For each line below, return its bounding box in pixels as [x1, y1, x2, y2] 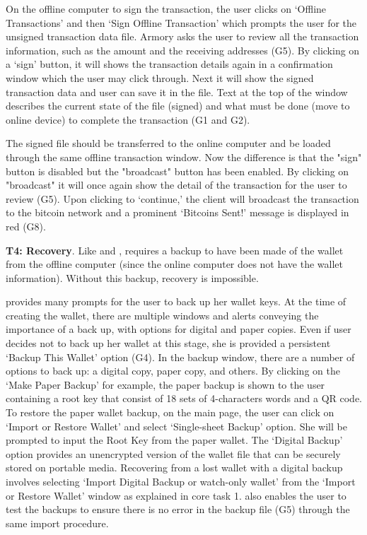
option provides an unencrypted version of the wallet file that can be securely [6, 446, 341, 461]
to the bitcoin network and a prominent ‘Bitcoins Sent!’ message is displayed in [6, 205, 349, 220]
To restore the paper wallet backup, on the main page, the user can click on [6, 405, 334, 420]
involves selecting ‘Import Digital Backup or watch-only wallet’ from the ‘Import [6, 474, 356, 488]
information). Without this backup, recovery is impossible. [6, 270, 259, 285]
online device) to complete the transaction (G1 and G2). [6, 112, 250, 127]
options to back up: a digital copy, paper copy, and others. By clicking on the [6, 363, 340, 378]
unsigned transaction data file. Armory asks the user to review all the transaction [6, 29, 359, 44]
